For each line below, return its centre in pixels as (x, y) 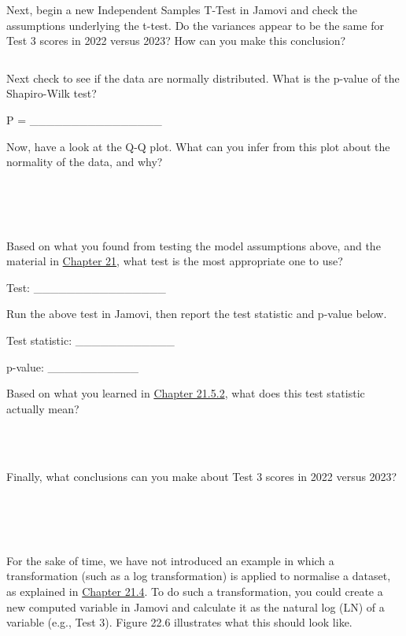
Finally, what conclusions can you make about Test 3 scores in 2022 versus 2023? (202, 477)
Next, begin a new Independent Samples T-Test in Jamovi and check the (182, 9)
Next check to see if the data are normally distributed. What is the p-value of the (203, 78)
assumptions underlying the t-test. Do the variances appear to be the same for (195, 25)
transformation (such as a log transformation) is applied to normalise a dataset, (199, 576)
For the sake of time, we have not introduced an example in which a (170, 560)
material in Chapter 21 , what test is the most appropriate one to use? (175, 261)
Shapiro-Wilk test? (52, 93)
